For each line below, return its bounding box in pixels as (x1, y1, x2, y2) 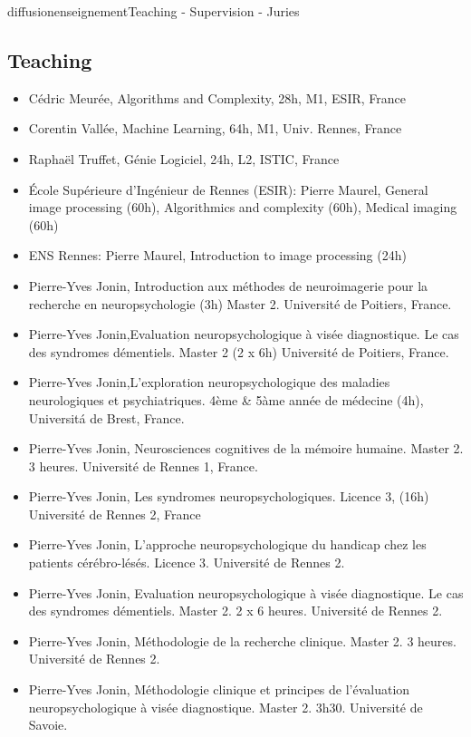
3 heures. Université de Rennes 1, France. (28, 456, 258, 475)
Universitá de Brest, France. (28, 408, 185, 427)
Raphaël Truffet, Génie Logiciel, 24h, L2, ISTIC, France (28, 149, 340, 168)
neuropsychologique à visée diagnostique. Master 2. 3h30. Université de (28, 697, 423, 716)
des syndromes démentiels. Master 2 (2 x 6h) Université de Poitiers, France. (28, 342, 449, 361)
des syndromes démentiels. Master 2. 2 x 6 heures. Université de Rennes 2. (28, 601, 443, 620)
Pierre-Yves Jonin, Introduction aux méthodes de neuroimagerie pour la (28, 276, 428, 295)
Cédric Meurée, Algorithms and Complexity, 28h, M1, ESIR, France (28, 88, 406, 107)
